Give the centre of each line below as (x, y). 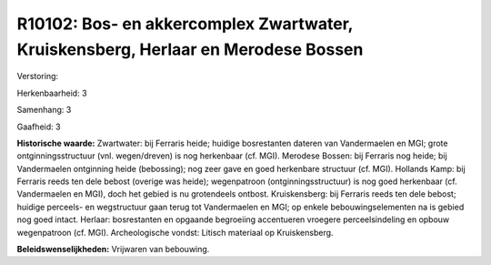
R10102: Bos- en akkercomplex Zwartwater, (185, 24)
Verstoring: (38, 76)
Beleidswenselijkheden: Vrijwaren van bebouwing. (113, 250)
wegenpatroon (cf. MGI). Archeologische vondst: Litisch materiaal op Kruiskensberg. (175, 232)
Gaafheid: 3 (39, 127)
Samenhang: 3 (44, 110)
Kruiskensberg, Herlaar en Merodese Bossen (190, 49)
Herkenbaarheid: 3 (52, 93)
